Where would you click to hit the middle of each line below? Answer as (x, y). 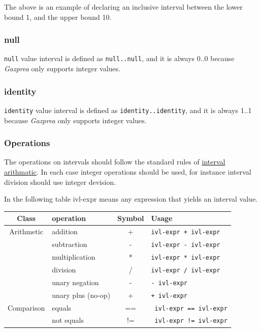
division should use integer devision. (60, 182)
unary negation (75, 282)
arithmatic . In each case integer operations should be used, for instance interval (128, 171)
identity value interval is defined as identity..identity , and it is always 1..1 (128, 110)
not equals (68, 320)
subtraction (70, 244)
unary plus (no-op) (81, 295)
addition (65, 231)
